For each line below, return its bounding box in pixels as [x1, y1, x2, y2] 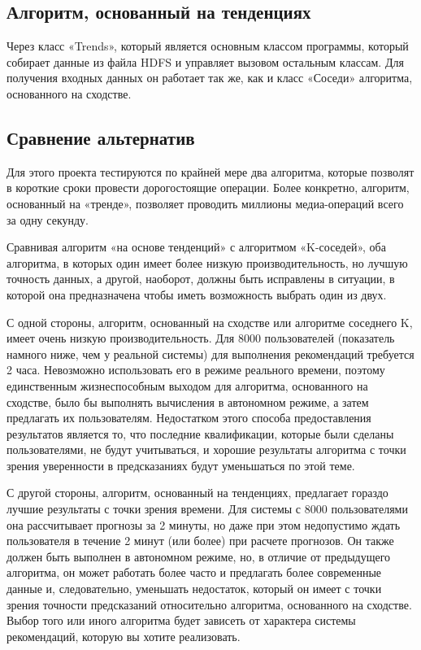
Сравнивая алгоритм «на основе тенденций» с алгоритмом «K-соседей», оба [7, 238, 386, 255]
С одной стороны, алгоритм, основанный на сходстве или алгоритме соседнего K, [7, 313, 413, 330]
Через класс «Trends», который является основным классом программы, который [7, 37, 409, 55]
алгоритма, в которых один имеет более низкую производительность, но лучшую [7, 254, 408, 271]
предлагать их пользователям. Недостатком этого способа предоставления [7, 409, 371, 426]
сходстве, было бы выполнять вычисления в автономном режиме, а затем [7, 393, 369, 410]
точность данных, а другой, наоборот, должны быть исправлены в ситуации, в [7, 270, 395, 287]
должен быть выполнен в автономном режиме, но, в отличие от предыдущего [7, 547, 391, 565]
